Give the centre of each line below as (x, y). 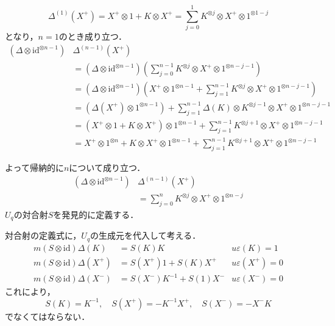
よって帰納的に (34, 168)
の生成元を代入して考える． (146, 235)
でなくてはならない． (48, 316)
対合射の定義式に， (43, 235)
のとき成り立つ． (93, 36)
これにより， (30, 292)
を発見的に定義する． (96, 214)
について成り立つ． (107, 168)
